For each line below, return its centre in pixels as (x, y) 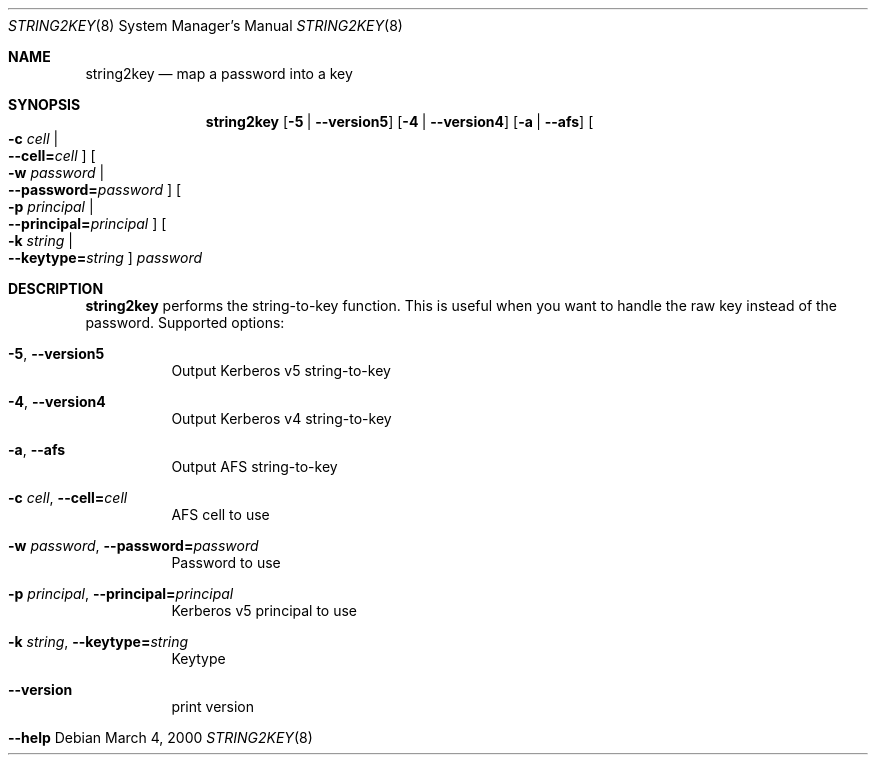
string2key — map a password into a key (219, 73)
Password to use (226, 562)
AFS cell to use (220, 514)
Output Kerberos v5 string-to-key (281, 370)
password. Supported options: (185, 322)
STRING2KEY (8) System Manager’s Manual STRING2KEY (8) (205, 25)
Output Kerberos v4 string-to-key (281, 418)
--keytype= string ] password (105, 257)
